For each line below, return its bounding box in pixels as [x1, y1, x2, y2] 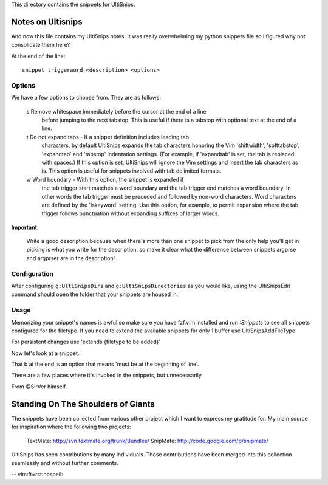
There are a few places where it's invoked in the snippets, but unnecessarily [11, 371, 202, 379]
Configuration [11, 269, 54, 278]
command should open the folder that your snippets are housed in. [11, 291, 179, 298]
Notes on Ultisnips [11, 16, 83, 27]
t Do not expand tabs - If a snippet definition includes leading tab [26, 133, 190, 140]
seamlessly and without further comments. [11, 459, 118, 467]
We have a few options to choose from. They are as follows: [11, 94, 161, 101]
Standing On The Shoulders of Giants [11, 399, 155, 409]
